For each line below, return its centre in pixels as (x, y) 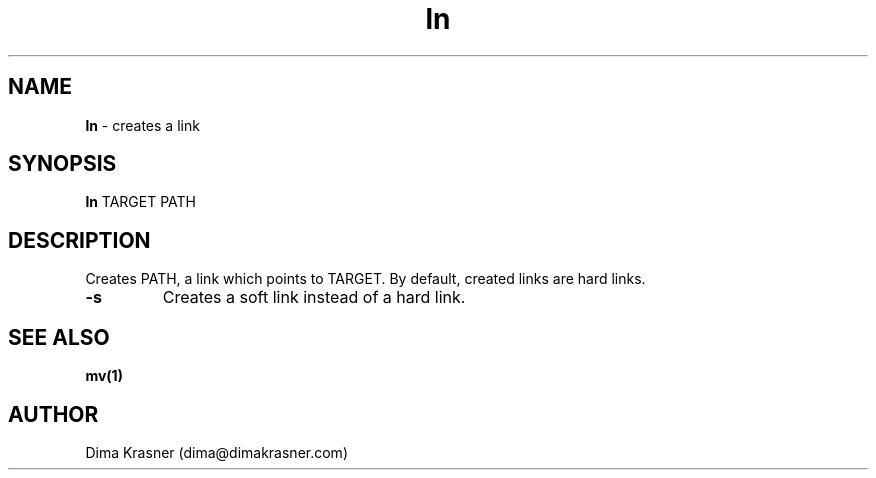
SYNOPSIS (62, 164)
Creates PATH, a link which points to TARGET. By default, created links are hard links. (365, 279)
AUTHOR (53, 414)
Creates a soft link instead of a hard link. (314, 297)
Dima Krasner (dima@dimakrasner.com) (216, 452)
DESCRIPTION (79, 240)
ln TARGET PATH (141, 202)
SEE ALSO (59, 337)
